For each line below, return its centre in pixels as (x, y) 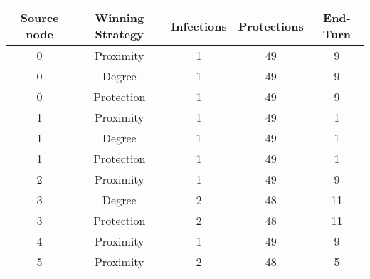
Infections (199, 26)
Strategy (119, 34)
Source (39, 17)
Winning (120, 17)
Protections (271, 26)
